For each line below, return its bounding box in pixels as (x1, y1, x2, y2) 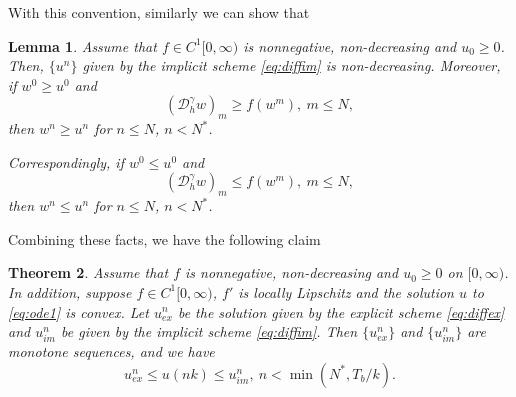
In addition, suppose (8, 281, 132, 302)
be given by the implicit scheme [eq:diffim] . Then (61, 321, 358, 342)
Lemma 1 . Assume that (8, 35, 157, 56)
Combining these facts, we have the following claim (8, 228, 321, 249)
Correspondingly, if (8, 151, 124, 172)
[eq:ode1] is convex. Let (8, 301, 149, 322)
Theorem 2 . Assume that (8, 262, 169, 283)
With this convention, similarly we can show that (8, 2, 310, 22)
